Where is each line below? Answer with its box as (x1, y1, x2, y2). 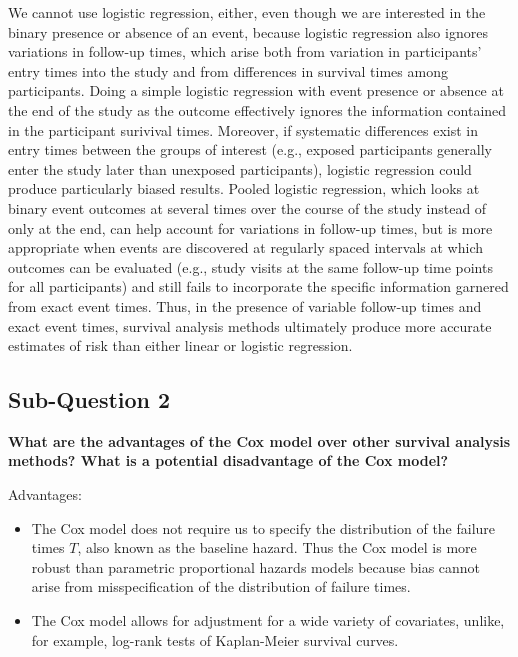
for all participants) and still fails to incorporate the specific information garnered (8, 276, 509, 297)
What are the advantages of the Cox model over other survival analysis (8, 430, 511, 451)
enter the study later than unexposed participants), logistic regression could (8, 158, 472, 179)
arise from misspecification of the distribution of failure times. (31, 576, 411, 597)
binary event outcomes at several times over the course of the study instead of (8, 197, 487, 218)
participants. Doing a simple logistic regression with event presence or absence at (8, 80, 504, 101)
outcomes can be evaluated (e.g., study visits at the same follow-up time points (8, 256, 493, 277)
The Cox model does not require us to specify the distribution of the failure (31, 517, 496, 538)
